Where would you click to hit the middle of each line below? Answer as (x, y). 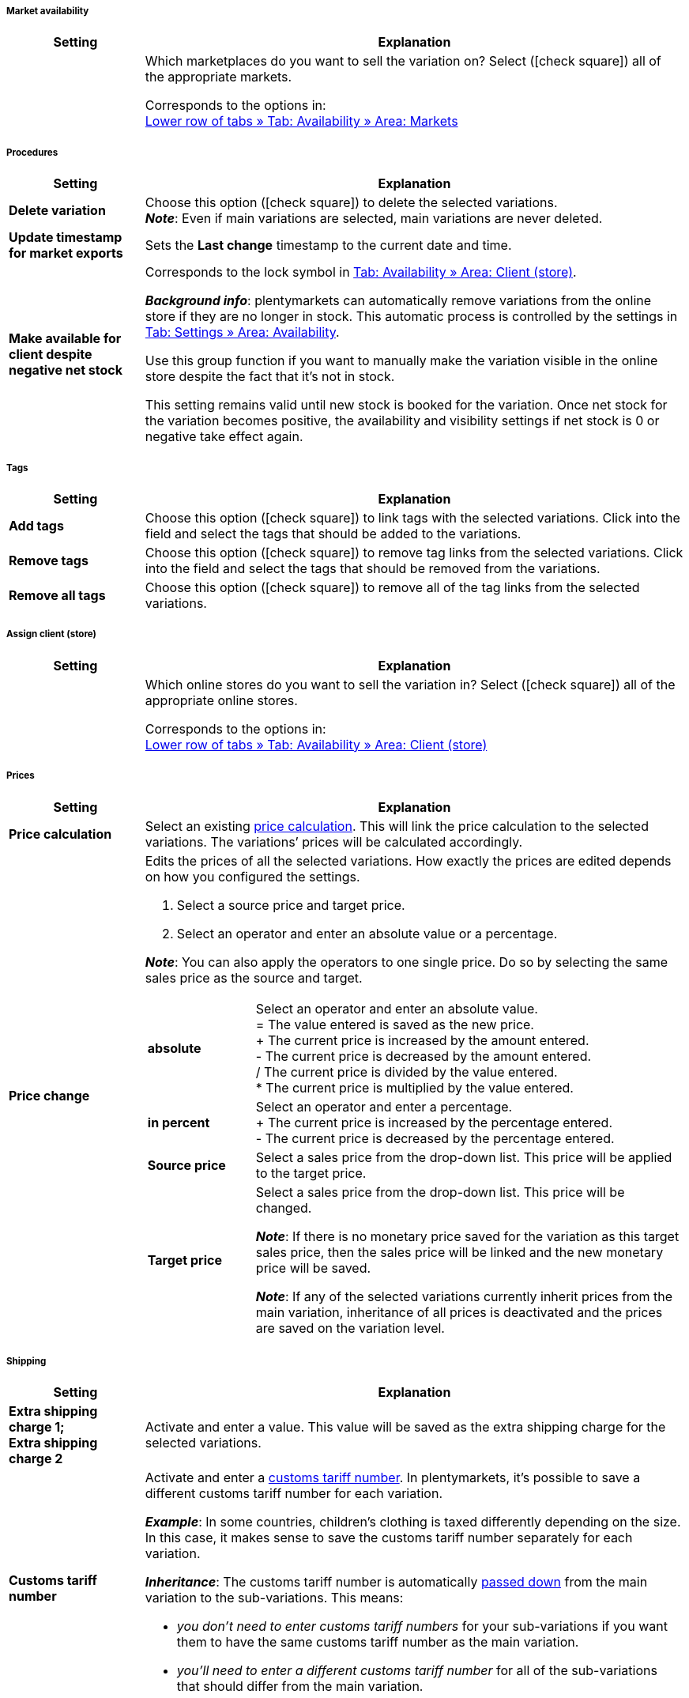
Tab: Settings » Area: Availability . (242, 332)
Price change (49, 1095)
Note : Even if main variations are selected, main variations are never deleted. (374, 219)
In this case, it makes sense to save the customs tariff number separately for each (389, 1538)
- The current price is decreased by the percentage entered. (435, 1138)
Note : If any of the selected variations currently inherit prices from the (464, 1296)
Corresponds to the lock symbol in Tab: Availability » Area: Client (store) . (361, 272)
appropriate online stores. (221, 700)
